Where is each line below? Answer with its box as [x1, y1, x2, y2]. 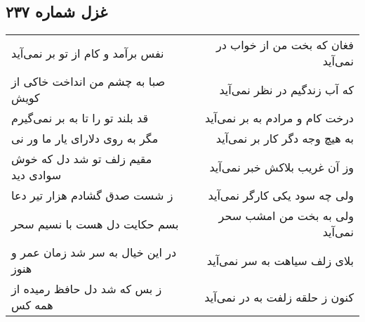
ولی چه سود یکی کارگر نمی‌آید [208, 187, 354, 204]
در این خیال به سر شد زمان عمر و [11, 244, 177, 261]
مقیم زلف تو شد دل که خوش [11, 150, 152, 167]
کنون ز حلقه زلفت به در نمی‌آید [204, 288, 354, 305]
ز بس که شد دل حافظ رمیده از [11, 281, 162, 297]
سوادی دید [11, 167, 62, 183]
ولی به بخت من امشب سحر [218, 207, 354, 224]
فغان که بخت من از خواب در [215, 37, 354, 53]
